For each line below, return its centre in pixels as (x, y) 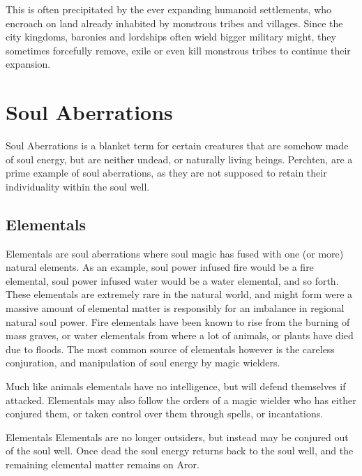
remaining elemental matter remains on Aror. (103, 464)
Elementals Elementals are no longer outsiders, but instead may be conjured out (177, 437)
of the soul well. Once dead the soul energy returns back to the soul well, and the (180, 451)
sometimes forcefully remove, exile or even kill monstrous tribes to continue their (178, 50)
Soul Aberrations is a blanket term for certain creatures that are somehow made (177, 146)
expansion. (28, 64)
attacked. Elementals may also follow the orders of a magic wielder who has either (181, 400)
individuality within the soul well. (78, 186)
